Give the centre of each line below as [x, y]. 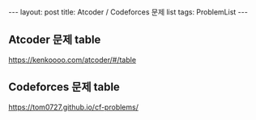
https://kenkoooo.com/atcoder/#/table [72, 60]
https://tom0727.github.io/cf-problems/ [74, 107]
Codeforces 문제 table [64, 87]
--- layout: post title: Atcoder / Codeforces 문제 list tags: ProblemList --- [128, 12]
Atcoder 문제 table [55, 40]
